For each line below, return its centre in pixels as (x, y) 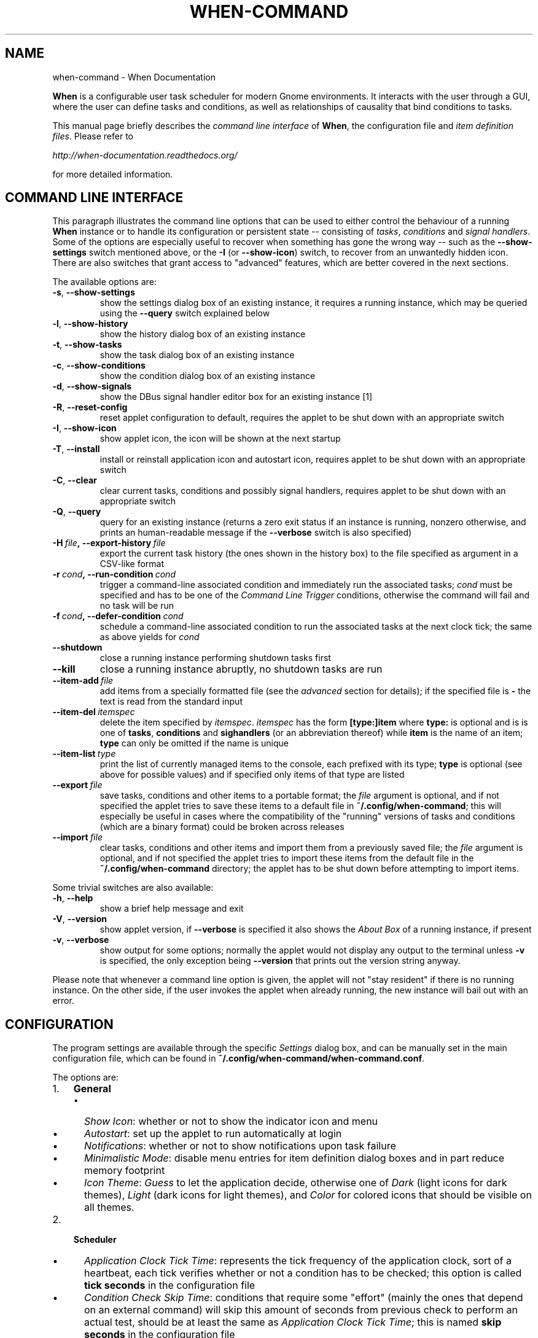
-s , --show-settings (94, 292)
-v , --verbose (81, 940)
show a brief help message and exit (172, 909)
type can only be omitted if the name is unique (194, 743)
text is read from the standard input (171, 702)
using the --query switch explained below (185, 313)
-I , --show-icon (84, 428)
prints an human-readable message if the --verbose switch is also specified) (256, 533)
